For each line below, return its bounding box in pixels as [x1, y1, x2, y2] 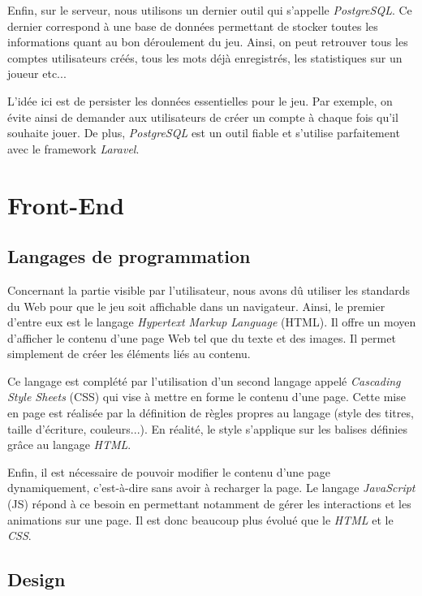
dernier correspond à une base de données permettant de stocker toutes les [7, 17, 378, 34]
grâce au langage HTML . [7, 436, 131, 453]
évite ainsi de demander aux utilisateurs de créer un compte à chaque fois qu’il [7, 108, 398, 125]
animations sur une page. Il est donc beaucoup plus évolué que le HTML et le [7, 511, 394, 528]
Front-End [7, 188, 125, 221]
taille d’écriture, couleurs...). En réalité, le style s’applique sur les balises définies [7, 420, 407, 437]
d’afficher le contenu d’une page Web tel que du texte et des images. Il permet [7, 329, 396, 346]
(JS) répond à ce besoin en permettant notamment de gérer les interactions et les [7, 495, 411, 512]
